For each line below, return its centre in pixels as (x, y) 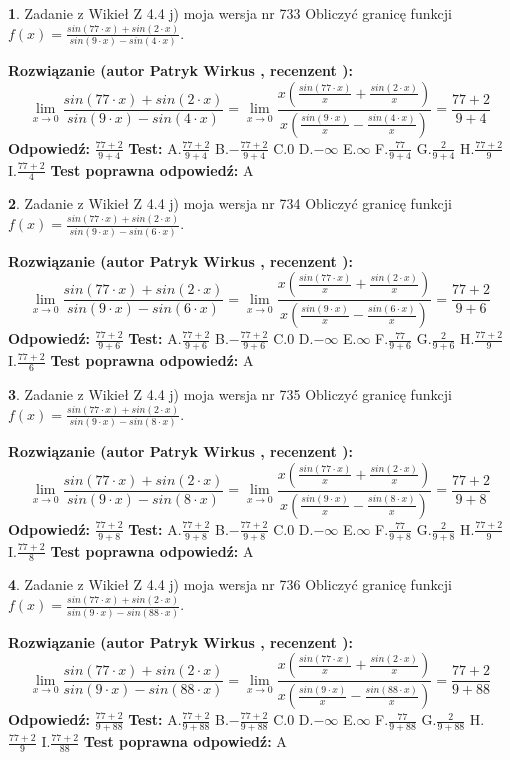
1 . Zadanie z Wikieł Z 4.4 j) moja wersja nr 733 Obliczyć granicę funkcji (230, 13)
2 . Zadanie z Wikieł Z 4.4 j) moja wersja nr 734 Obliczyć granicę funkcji (230, 203)
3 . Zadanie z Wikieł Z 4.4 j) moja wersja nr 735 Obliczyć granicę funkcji (230, 393)
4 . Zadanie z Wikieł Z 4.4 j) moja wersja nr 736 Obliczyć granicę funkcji (230, 584)
